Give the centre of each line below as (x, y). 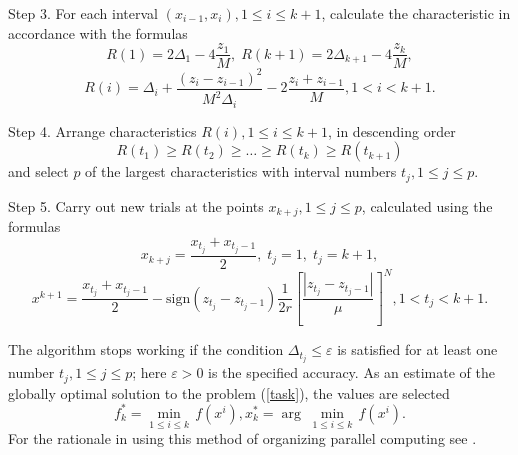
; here (149, 372)
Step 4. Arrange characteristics (102, 130)
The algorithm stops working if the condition (146, 349)
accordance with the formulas (98, 32)
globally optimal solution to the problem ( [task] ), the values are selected (229, 392)
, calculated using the (427, 205)
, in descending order (391, 130)
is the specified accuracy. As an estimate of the (351, 372)
